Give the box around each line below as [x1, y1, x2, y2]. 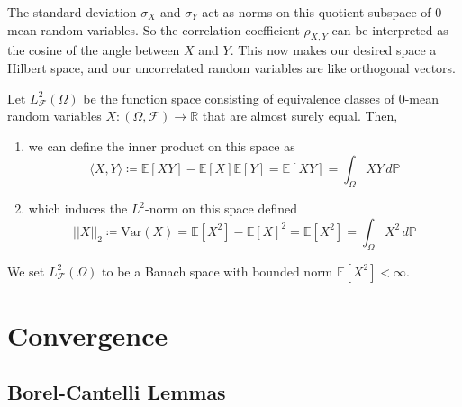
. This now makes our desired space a [230, 41, 437, 59]
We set [7, 261, 45, 280]
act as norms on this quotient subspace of [202, 3, 431, 21]
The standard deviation [7, 3, 137, 21]
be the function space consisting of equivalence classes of [83, 88, 394, 107]
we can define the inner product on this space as [28, 136, 295, 155]
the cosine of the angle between [7, 41, 180, 59]
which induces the [28, 199, 128, 218]
